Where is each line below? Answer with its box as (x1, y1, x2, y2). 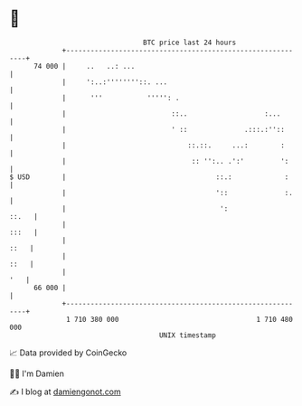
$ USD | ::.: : (9, 172, 289, 182)
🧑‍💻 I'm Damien (9, 368, 65, 379)
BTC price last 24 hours (143, 38, 237, 47)
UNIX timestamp (158, 330, 217, 340)
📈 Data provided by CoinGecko (9, 347, 127, 358)
